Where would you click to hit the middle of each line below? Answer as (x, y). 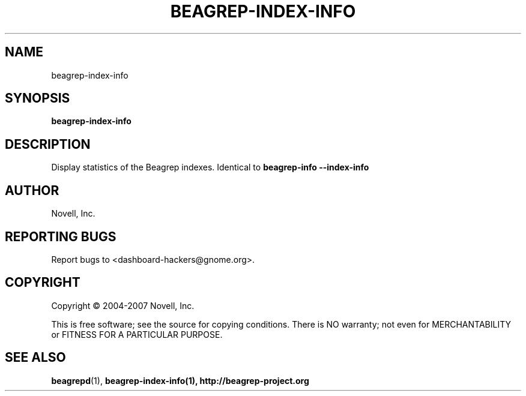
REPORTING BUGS (61, 236)
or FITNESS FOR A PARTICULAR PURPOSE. (137, 334)
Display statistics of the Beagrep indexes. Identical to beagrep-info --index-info (210, 167)
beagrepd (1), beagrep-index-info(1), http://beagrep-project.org (180, 380)
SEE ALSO (35, 358)
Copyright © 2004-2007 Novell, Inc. (123, 305)
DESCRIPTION (48, 144)
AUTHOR (32, 190)
